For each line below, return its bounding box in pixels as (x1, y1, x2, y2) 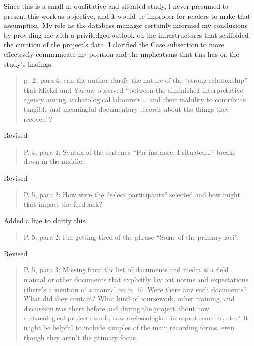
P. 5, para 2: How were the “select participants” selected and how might (23, 189, 240, 199)
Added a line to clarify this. (4, 215, 87, 225)
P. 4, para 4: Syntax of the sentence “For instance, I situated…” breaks (23, 146, 236, 157)
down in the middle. (23, 156, 84, 166)
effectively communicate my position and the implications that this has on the (4, 49, 239, 59)
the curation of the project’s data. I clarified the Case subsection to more (4, 39, 224, 50)
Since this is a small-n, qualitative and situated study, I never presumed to (4, 1, 229, 11)
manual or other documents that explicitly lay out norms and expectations (23, 274, 249, 285)
